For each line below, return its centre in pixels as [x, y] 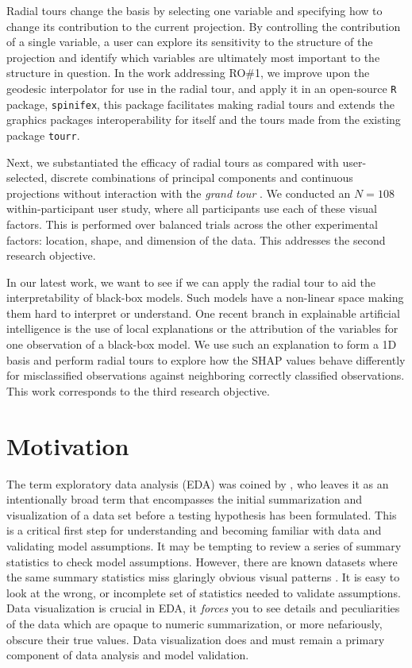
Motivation [68, 445]
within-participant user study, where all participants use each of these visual [192, 209]
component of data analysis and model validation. [128, 655]
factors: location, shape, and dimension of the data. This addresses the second [196, 239]
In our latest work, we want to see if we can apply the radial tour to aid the [191, 282]
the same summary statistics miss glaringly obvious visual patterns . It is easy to [203, 577]
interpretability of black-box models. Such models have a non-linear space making [205, 297]
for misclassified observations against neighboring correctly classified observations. [206, 375]
